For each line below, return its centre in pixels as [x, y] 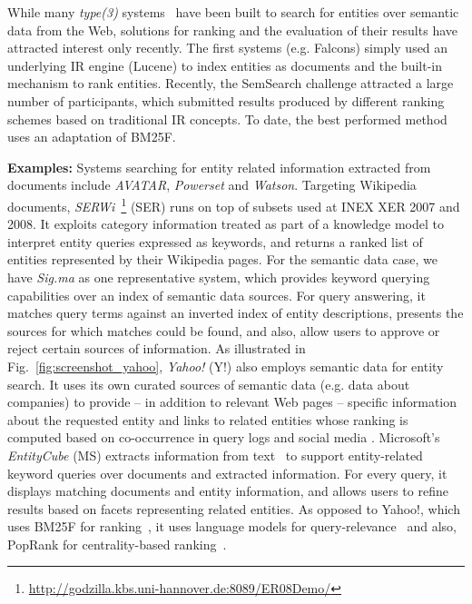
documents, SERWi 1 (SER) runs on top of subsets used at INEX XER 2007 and [234, 204]
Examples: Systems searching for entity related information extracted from [219, 167]
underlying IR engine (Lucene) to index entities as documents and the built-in [225, 65]
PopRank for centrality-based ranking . [117, 544]
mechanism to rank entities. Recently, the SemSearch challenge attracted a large [231, 83]
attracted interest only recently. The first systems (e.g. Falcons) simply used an [228, 48]
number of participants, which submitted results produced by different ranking [226, 100]
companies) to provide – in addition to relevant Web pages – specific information [232, 402]
